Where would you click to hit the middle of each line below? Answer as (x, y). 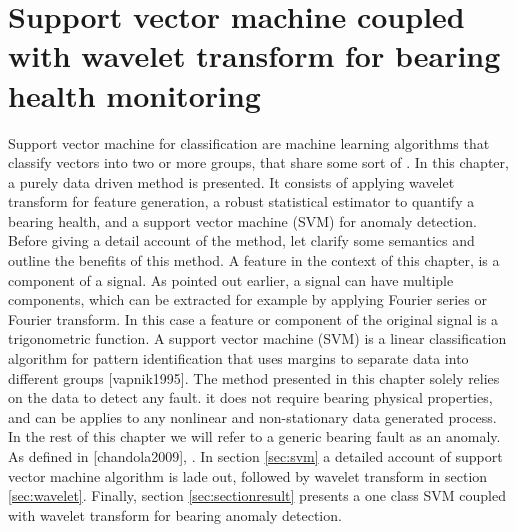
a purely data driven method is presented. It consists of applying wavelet (231, 181)
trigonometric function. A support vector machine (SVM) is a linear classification (257, 338)
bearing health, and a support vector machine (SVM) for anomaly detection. (242, 220)
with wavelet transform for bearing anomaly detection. (175, 514)
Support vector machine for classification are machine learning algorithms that (249, 142)
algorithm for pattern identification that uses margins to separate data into (238, 358)
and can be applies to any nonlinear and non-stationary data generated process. (252, 416)
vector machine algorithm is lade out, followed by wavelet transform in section (248, 475)
